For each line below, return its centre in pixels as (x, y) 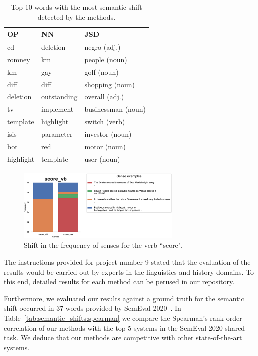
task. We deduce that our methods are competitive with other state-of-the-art (123, 338)
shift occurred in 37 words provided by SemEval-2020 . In (93, 308)
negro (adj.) (103, 47)
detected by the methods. (77, 16)
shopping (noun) (110, 84)
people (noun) (106, 59)
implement (58, 109)
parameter (57, 133)
